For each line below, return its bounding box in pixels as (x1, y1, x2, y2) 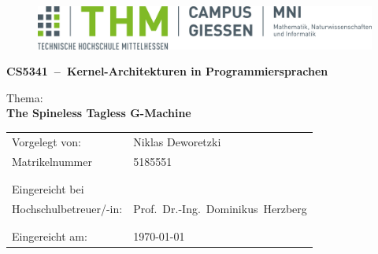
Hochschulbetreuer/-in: (12, 200, 123, 216)
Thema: (6, 89, 43, 105)
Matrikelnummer (12, 153, 92, 169)
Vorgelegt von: (12, 133, 81, 149)
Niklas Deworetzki (133, 133, 221, 149)
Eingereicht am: (12, 228, 87, 245)
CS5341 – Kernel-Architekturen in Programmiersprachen (6, 63, 328, 79)
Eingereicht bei (12, 180, 84, 197)
